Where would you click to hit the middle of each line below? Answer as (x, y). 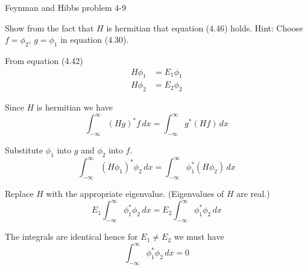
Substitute (24, 150)
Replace (19, 194)
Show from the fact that (49, 27)
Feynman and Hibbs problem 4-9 (65, 7)
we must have (199, 236)
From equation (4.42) (44, 60)
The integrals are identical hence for (71, 236)
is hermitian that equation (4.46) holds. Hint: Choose (205, 27)
